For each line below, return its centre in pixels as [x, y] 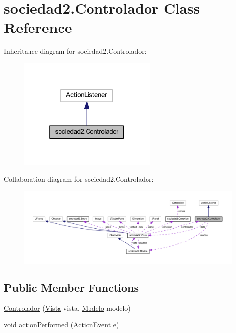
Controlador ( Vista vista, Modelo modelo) [67, 308]
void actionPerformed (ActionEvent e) [61, 324]
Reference [38, 27]
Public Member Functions [71, 287]
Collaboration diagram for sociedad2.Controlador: [79, 179]
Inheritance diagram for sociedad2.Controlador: [75, 51]
